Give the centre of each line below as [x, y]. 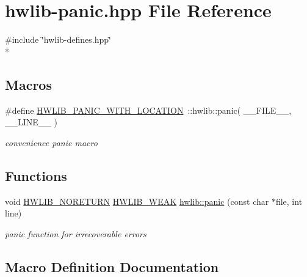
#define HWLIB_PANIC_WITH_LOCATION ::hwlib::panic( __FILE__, [148, 110]
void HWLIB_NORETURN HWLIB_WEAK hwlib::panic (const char [137, 201]
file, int [289, 201]
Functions [36, 175]
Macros [28, 84]
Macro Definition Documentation [112, 266]
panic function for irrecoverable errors [76, 233]
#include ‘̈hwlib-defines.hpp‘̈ [58, 39]
